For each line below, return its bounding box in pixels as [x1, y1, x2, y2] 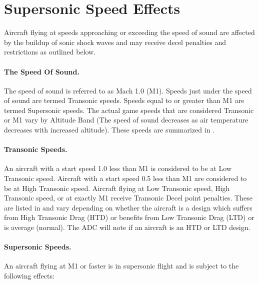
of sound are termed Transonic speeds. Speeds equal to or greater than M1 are [4, 95, 244, 105]
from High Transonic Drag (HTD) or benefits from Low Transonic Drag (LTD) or [4, 212, 254, 222]
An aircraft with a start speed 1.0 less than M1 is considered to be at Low [4, 163, 231, 173]
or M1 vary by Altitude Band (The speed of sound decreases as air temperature [4, 114, 248, 125]
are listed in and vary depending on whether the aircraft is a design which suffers [4, 202, 252, 212]
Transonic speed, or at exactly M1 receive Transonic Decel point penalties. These [4, 192, 252, 203]
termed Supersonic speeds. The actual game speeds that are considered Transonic [4, 104, 254, 115]
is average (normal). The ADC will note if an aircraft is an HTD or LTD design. [4, 222, 250, 232]
